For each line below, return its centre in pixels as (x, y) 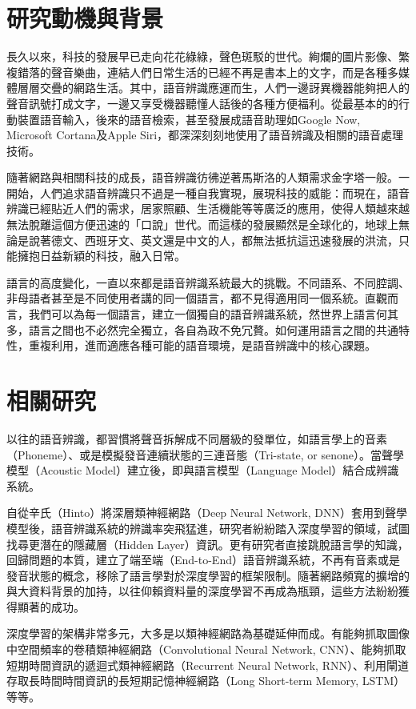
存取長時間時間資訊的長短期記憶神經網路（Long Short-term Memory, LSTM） (206, 681)
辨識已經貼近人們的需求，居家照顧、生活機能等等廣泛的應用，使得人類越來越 (208, 208)
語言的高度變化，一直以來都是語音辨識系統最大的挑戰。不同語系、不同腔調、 (208, 282)
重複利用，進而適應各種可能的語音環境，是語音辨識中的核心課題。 (202, 345)
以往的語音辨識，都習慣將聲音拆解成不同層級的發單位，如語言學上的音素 (197, 438)
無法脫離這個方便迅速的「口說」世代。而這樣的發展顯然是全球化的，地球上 (202, 224)
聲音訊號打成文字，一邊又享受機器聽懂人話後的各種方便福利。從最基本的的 (202, 103)
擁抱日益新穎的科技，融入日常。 (101, 256)
